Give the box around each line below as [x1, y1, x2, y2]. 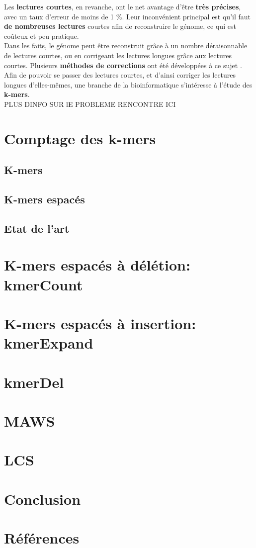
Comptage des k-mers [4, 128, 156, 148]
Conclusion [4, 488, 81, 509]
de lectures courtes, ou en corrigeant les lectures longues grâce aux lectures [4, 50, 232, 60]
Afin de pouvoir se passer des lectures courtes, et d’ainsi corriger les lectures [4, 70, 236, 80]
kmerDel [4, 371, 64, 392]
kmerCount [4, 274, 83, 294]
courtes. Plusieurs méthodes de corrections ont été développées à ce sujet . [4, 60, 242, 70]
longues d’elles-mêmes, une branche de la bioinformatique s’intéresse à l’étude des [4, 79, 253, 90]
